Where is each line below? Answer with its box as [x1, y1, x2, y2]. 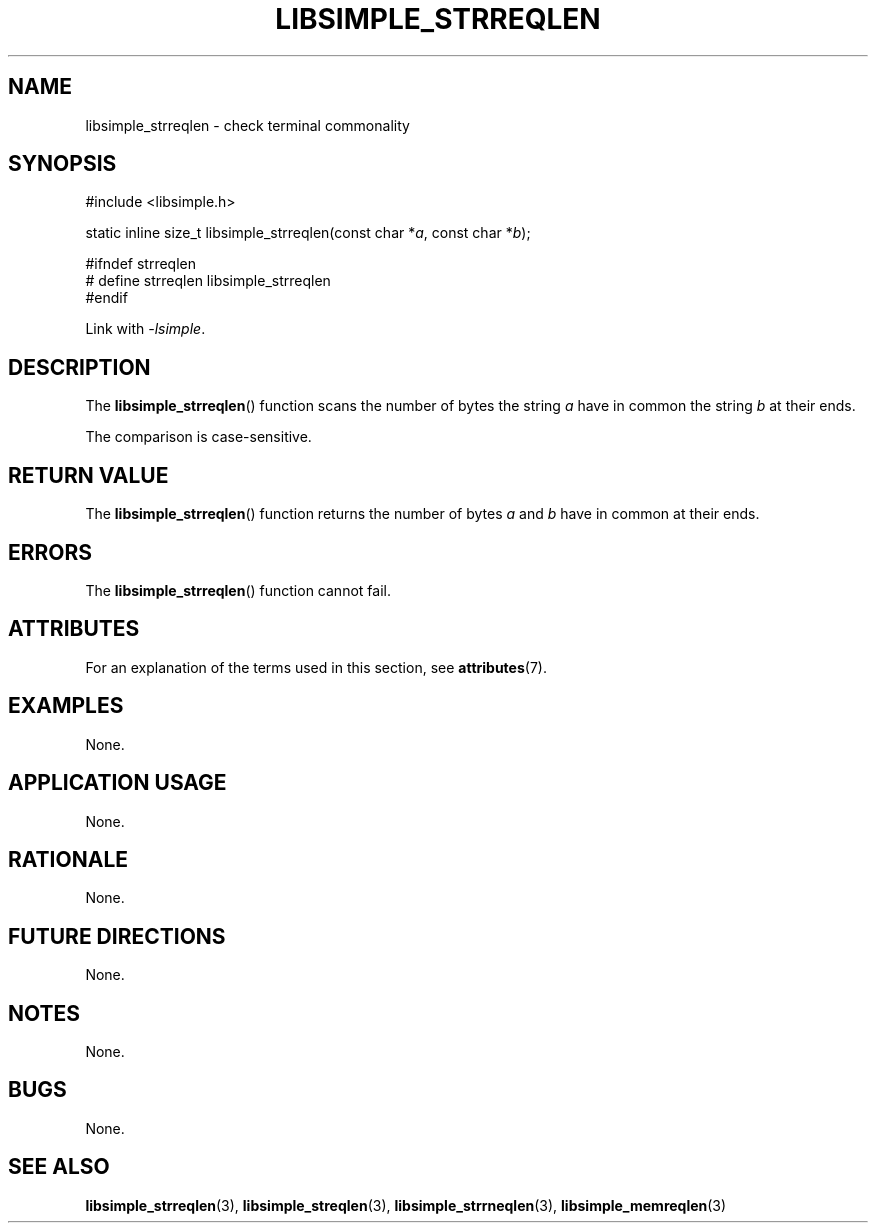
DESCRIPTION [8, 354, 151, 380]
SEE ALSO [8, 1154, 110, 1180]
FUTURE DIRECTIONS [8, 923, 226, 949]
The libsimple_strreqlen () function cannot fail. [85, 581, 391, 599]
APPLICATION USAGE [8, 770, 227, 796]
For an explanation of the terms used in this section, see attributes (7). [85, 658, 547, 676]
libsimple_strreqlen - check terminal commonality [85, 116, 410, 134]
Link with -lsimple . [85, 320, 206, 338]
